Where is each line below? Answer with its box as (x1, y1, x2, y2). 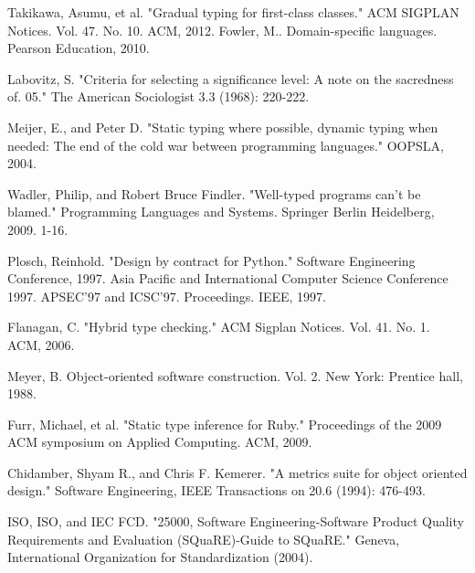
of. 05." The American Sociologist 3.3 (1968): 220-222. (7, 87, 310, 106)
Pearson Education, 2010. (7, 38, 150, 58)
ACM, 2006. (7, 334, 75, 354)
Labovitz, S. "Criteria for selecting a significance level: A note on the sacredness (7, 69, 454, 88)
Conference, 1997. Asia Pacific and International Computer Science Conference (7, 269, 449, 288)
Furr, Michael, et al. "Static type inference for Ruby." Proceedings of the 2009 (7, 414, 442, 433)
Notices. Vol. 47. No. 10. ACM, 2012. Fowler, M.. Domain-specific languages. (7, 20, 438, 39)
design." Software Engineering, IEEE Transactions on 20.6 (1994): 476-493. (7, 481, 426, 500)
